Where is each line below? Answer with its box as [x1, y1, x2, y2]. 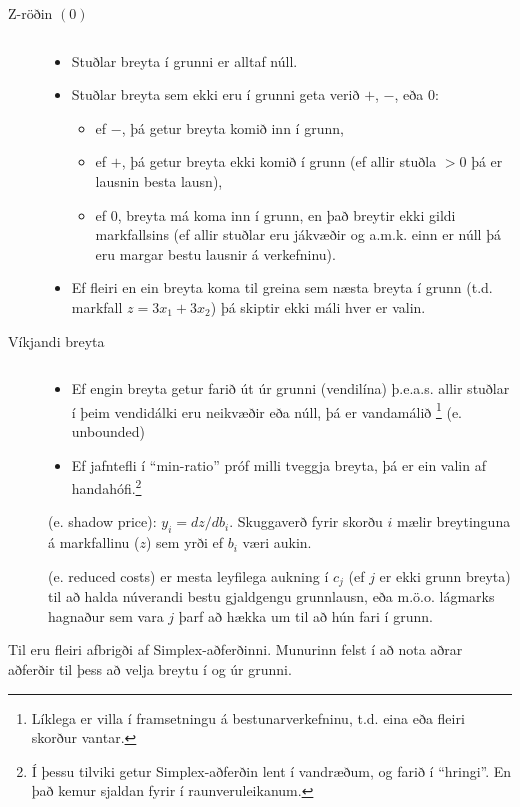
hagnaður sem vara [48, 605, 164, 626]
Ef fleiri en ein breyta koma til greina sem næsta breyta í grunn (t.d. [71, 277, 493, 298]
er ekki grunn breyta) [379, 565, 511, 586]
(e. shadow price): [48, 511, 157, 532]
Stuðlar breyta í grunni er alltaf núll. [71, 50, 298, 71]
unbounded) [71, 420, 145, 441]
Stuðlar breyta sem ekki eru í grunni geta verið [71, 84, 360, 105]
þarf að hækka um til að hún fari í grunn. [178, 605, 433, 626]
